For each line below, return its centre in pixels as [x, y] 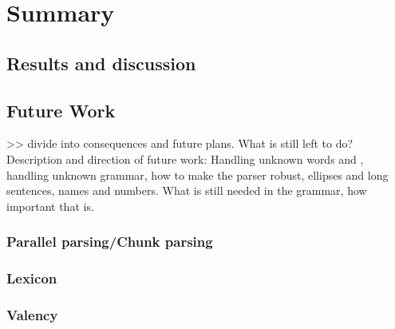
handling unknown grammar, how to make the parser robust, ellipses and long [197, 174]
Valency [32, 314]
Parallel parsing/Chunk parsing [110, 242]
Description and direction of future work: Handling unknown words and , [185, 159]
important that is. [50, 206]
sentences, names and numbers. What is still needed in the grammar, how [187, 190]
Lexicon [32, 278]
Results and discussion [101, 63]
